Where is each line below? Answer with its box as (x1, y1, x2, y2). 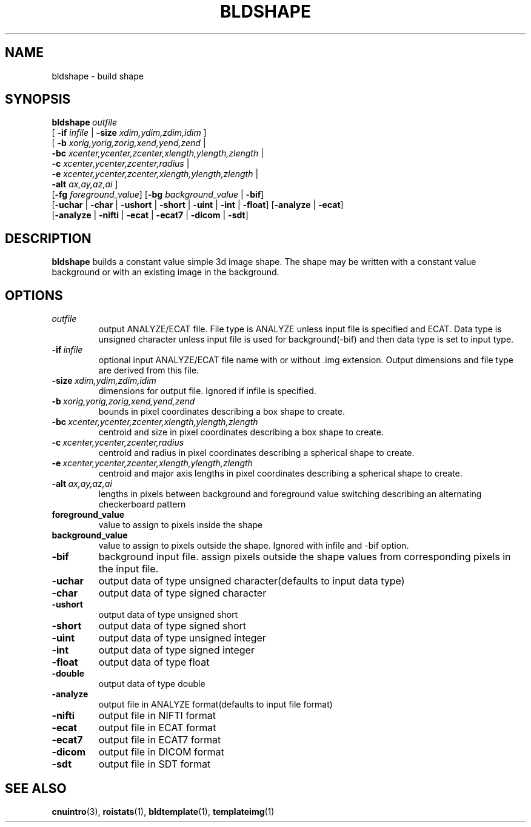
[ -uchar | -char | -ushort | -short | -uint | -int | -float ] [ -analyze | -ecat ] (52, 199, 344, 210)
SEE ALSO (5, 780, 67, 796)
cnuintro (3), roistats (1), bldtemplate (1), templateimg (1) (52, 806, 275, 817)
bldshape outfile (52, 117, 118, 128)
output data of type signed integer (98, 644, 255, 657)
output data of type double (98, 678, 205, 689)
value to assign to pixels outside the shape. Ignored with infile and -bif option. (98, 540, 409, 551)
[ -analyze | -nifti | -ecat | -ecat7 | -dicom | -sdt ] (52, 210, 249, 221)
